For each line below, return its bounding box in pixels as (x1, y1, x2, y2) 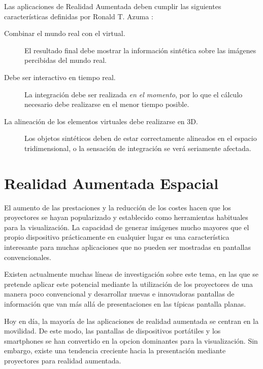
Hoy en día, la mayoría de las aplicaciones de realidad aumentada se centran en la (4, 315, 259, 326)
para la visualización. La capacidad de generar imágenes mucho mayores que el (4, 222, 249, 232)
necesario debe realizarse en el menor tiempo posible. (24, 99, 189, 109)
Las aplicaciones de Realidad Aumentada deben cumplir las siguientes (4, 1, 221, 11)
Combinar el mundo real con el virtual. (4, 28, 125, 39)
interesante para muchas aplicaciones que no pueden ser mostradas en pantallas (4, 242, 251, 252)
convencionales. (4, 251, 52, 262)
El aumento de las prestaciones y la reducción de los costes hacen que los (4, 202, 231, 212)
